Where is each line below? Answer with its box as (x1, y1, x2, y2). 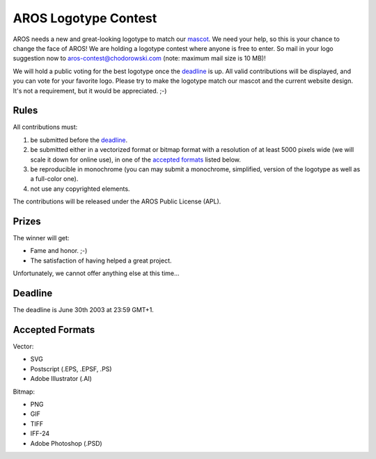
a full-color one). (30, 175, 79, 183)
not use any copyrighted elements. (30, 185, 130, 193)
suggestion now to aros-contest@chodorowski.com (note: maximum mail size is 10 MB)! (13, 54, 266, 63)
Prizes (13, 215, 41, 227)
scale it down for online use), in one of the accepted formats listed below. (30, 155, 242, 164)
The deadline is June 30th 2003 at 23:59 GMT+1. (13, 306, 155, 314)
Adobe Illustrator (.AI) (30, 375, 92, 383)
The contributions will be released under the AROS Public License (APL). (13, 197, 221, 205)
